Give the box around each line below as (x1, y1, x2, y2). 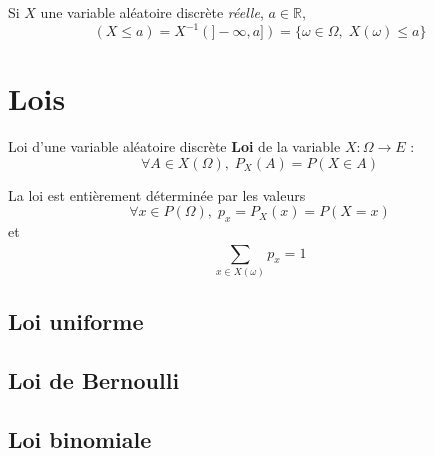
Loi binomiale (8, 423, 152, 454)
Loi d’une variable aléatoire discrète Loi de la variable (8, 136, 341, 157)
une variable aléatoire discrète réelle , (40, 2, 264, 22)
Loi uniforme (8, 306, 144, 337)
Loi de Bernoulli (8, 365, 180, 396)
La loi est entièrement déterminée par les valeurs (8, 184, 306, 205)
